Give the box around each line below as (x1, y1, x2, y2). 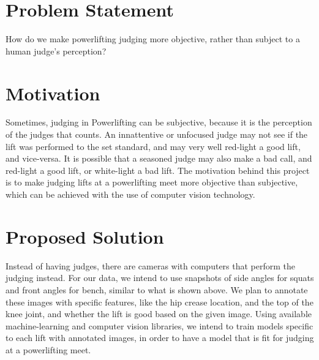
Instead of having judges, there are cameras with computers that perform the (6, 259, 296, 272)
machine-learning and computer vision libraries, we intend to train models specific (6, 319, 313, 332)
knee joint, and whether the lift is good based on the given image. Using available (6, 307, 312, 320)
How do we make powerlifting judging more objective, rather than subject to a (6, 32, 300, 45)
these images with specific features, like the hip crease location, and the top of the (6, 295, 313, 308)
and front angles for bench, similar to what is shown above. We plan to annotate (6, 283, 308, 296)
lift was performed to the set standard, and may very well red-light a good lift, (6, 140, 301, 152)
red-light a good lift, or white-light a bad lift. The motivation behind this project (6, 163, 310, 176)
